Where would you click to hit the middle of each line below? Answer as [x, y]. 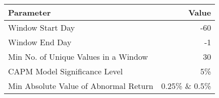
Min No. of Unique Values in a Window [78, 57]
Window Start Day [42, 27]
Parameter [30, 12]
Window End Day [40, 42]
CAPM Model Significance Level [66, 71]
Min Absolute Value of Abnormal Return [81, 86]
